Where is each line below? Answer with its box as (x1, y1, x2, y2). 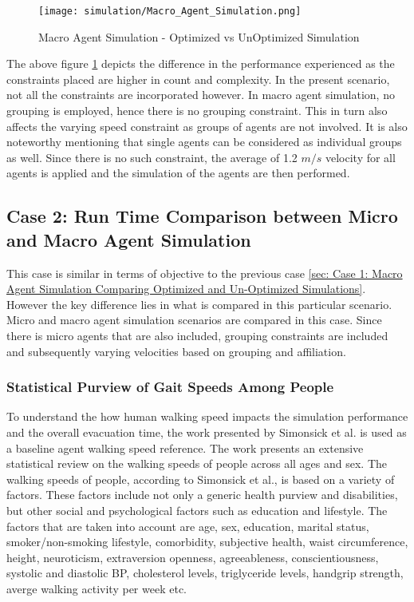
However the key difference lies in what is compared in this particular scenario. (6, 295, 392, 312)
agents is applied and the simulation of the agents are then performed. (6, 164, 350, 181)
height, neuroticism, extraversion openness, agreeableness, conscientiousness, (6, 549, 379, 565)
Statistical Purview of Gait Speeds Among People (6, 377, 334, 397)
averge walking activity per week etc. (6, 580, 187, 596)
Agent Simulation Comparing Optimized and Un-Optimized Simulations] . (6, 280, 366, 297)
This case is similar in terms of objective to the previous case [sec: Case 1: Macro (6, 264, 403, 281)
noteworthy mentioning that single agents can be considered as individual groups (6, 133, 402, 150)
